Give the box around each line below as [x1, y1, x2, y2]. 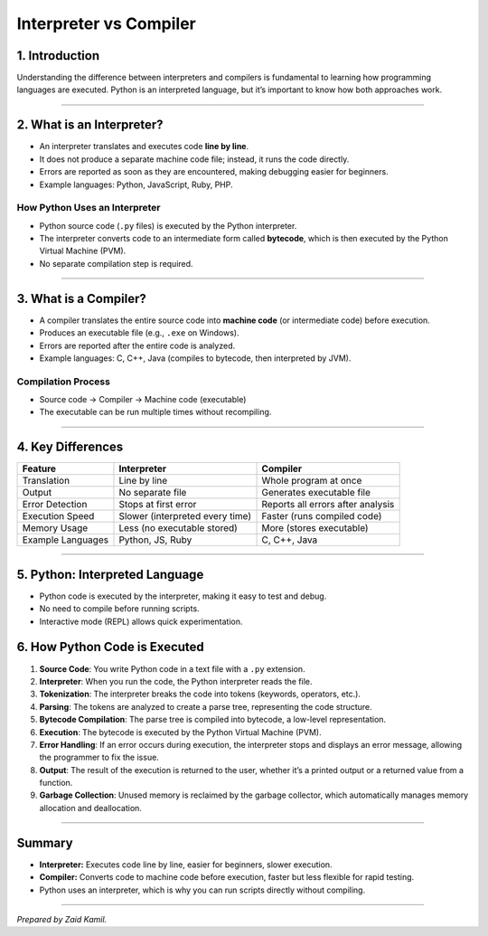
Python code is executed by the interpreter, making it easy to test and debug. [39, 591, 327, 601]
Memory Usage [22, 522, 89, 534]
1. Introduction [16, 48, 99, 63]
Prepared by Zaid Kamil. [16, 913, 108, 924]
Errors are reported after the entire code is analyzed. [39, 340, 235, 351]
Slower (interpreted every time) [118, 510, 252, 523]
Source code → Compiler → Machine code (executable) [39, 394, 247, 405]
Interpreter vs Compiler [16, 14, 196, 33]
